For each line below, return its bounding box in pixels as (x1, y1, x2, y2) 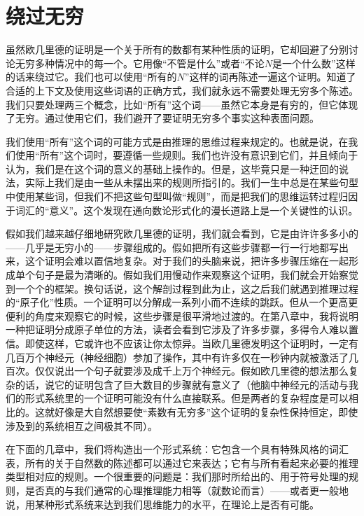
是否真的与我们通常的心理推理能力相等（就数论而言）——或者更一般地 (24, 482, 349, 497)
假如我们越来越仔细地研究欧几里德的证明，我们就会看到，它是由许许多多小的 (6, 226, 358, 241)
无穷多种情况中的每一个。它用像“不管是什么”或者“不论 (15, 55, 265, 70)
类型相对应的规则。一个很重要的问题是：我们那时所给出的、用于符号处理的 (6, 469, 349, 484)
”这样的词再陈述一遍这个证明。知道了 (184, 69, 356, 84)
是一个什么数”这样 (272, 55, 356, 70)
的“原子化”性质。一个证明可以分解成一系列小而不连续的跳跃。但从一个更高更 (6, 295, 358, 309)
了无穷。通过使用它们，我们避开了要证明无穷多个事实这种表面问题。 (6, 111, 319, 125)
